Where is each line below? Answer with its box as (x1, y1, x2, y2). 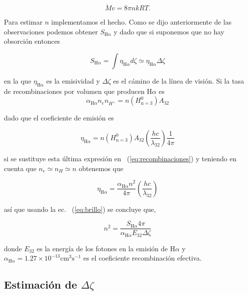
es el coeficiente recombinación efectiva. (83, 253, 202, 263)
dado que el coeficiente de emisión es (4, 113, 114, 123)
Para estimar (4, 17, 43, 27)
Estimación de (4, 277, 77, 292)
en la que (4, 76, 31, 86)
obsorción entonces (4, 36, 60, 46)
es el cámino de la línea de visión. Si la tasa (113, 76, 245, 86)
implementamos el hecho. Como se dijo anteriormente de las (51, 17, 232, 27)
